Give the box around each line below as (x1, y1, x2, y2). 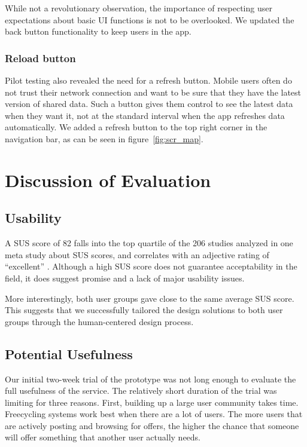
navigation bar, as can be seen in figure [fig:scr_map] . (5, 132, 203, 145)
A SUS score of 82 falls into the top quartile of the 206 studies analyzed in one (5, 237, 293, 249)
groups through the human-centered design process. (5, 315, 194, 327)
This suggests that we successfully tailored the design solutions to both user (5, 304, 283, 316)
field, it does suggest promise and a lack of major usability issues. (5, 271, 245, 284)
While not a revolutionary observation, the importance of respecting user (5, 2, 272, 14)
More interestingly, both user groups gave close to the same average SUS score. (5, 292, 294, 304)
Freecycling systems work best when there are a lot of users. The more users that (5, 408, 303, 420)
